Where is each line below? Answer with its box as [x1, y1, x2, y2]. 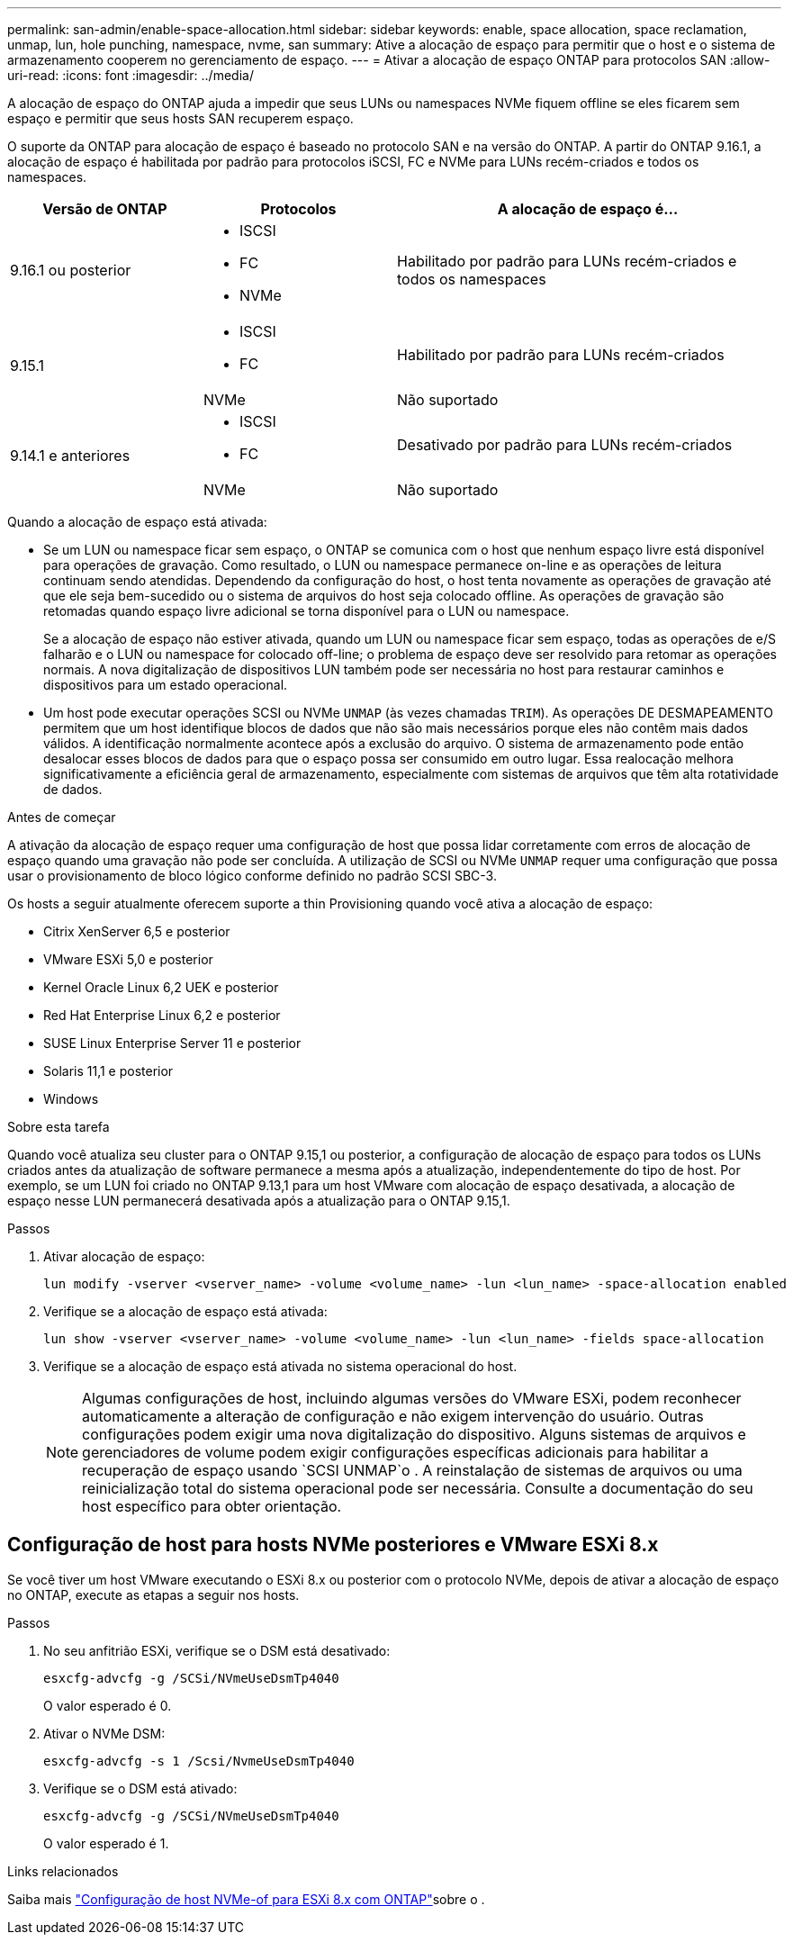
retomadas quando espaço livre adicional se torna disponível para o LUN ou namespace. [43, 603, 570, 619]
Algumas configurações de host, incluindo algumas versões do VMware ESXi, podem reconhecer [82, 1389, 742, 1407]
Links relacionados [7, 1863, 119, 1879]
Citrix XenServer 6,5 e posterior [43, 924, 230, 939]
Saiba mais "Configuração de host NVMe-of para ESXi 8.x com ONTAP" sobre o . [7, 1891, 485, 1907]
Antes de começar [7, 809, 116, 825]
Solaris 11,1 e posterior [43, 1063, 174, 1079]
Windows [43, 1091, 99, 1106]
